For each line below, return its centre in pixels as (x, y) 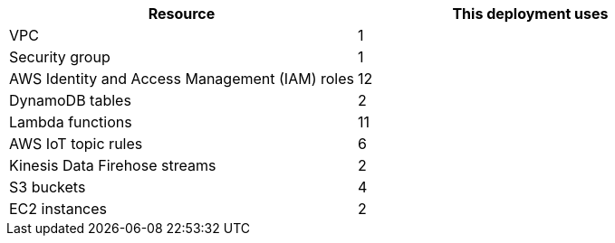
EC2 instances (58, 209)
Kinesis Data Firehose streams (113, 165)
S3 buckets (48, 187)
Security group (60, 57)
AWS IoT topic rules (76, 144)
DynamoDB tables (70, 100)
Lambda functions (71, 122)
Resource (182, 14)
